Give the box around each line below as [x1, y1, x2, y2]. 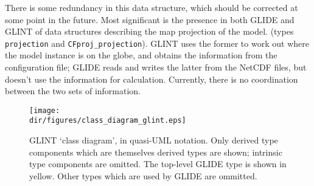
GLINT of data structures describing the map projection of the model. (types [5, 25, 294, 38]
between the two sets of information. [5, 84, 141, 97]
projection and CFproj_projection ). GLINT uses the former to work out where [5, 36, 309, 49]
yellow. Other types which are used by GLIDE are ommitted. [29, 169, 257, 182]
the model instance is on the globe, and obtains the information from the [5, 49, 277, 61]
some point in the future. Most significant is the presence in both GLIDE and [5, 13, 295, 26]
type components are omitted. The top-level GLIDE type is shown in [29, 157, 287, 170]
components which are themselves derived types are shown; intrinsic [29, 145, 282, 158]
